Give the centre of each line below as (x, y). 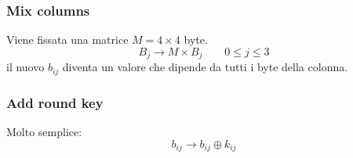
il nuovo (25, 67)
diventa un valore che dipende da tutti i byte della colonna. (205, 67)
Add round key (55, 102)
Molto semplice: (44, 131)
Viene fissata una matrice (67, 39)
